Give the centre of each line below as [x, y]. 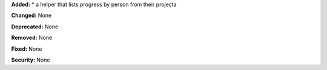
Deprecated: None [35, 27]
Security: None [31, 60]
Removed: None [32, 38]
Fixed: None [27, 49]
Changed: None [31, 16]
